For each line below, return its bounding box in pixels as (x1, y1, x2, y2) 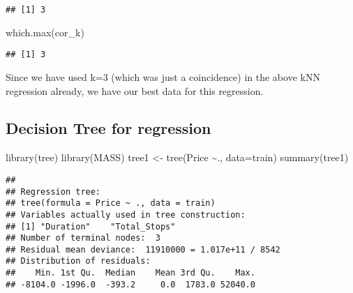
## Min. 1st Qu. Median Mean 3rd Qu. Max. (6, 268, 255, 278)
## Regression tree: (6, 186, 101, 197)
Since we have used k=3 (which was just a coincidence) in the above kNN (6, 69, 320, 84)
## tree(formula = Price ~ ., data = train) (6, 198, 216, 209)
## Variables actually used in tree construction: (6, 209, 246, 220)
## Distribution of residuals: (6, 256, 151, 266)
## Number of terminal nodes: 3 (6, 233, 160, 243)
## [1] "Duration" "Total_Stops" (6, 221, 176, 232)
